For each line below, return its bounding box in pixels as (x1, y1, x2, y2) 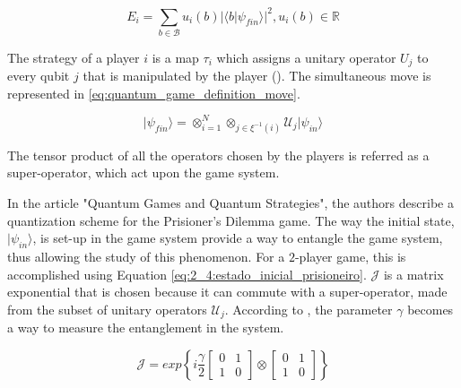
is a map (152, 47, 199, 66)
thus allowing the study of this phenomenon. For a (7, 247, 285, 265)
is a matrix (383, 264, 444, 283)
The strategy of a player (7, 47, 140, 66)
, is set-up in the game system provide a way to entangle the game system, (32, 228, 443, 247)
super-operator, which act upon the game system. (7, 163, 280, 182)
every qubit (7, 66, 70, 85)
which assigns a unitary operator (216, 47, 396, 66)
